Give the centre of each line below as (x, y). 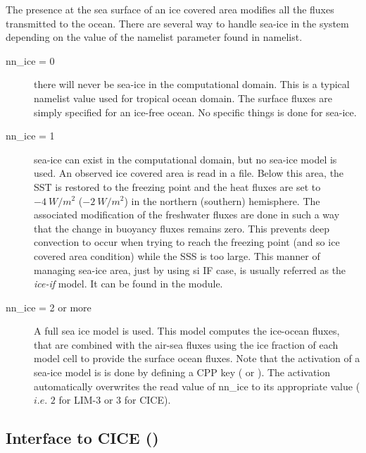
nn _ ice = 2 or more (49, 307)
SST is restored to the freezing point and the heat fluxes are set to (177, 186)
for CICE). (147, 400)
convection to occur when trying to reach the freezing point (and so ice (187, 242)
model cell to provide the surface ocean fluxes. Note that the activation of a (197, 358)
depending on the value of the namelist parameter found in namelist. (154, 37)
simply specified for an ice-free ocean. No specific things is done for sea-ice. (195, 112)
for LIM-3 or (86, 400)
